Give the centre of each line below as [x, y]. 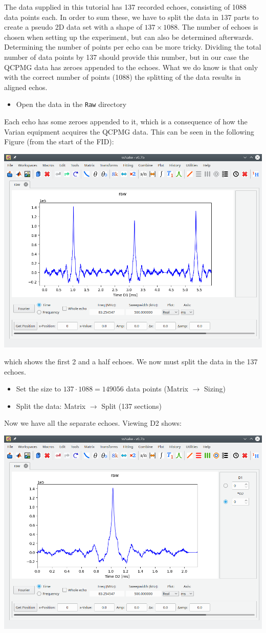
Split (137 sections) [131, 406]
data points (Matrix [157, 389]
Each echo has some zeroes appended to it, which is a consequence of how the [126, 121]
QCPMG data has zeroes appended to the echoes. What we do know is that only [131, 67]
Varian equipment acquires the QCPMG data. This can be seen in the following [129, 131]
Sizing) [215, 389]
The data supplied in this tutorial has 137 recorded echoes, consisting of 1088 [125, 7]
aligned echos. [26, 87]
